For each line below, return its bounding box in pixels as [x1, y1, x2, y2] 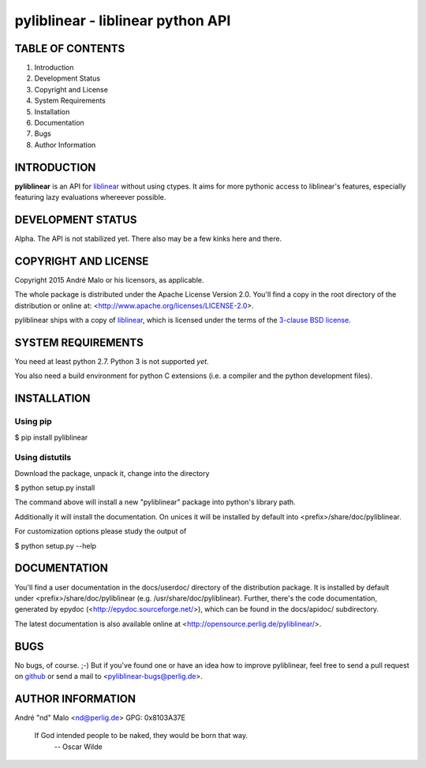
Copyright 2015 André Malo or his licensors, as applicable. [14, 275, 204, 284]
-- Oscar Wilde [54, 742, 103, 751]
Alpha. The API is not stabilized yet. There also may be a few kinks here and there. [14, 234, 282, 243]
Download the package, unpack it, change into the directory [14, 468, 210, 478]
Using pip [14, 416, 53, 427]
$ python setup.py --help [14, 541, 97, 550]
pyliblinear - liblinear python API [14, 12, 231, 29]
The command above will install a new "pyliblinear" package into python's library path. [14, 497, 296, 507]
